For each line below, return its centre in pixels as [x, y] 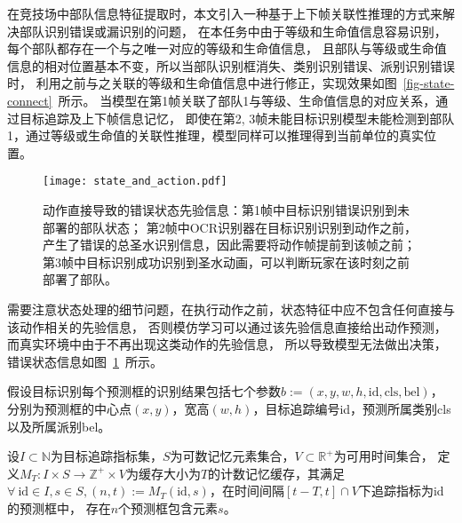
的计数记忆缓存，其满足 [277, 473]
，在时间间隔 [247, 491]
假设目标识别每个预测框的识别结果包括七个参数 [144, 391]
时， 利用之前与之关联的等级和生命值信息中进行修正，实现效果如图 [202, 83]
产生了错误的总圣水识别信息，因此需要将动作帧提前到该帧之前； [229, 245]
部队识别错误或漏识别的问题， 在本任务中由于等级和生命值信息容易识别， [233, 31]
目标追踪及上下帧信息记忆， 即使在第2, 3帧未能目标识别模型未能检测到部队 [237, 118]
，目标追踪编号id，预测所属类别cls [352, 408]
